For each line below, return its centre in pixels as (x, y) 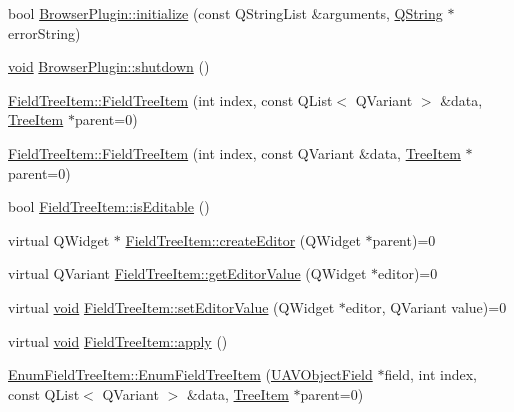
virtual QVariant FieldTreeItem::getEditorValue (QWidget (187, 273)
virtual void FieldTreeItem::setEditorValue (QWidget (171, 306)
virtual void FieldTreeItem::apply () (118, 340)
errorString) (44, 32)
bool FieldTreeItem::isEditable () (109, 206)
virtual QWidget (59, 239)
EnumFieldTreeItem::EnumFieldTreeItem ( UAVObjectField (190, 374)
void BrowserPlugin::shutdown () (109, 66)
